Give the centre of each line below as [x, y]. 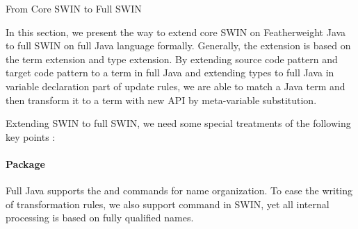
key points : [31, 136]
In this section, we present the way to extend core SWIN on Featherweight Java [176, 32]
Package [25, 163]
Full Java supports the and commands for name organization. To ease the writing [179, 190]
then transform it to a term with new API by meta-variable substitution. [161, 100]
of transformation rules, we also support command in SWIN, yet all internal [168, 204]
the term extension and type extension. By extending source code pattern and [172, 59]
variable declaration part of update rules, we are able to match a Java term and [176, 86]
